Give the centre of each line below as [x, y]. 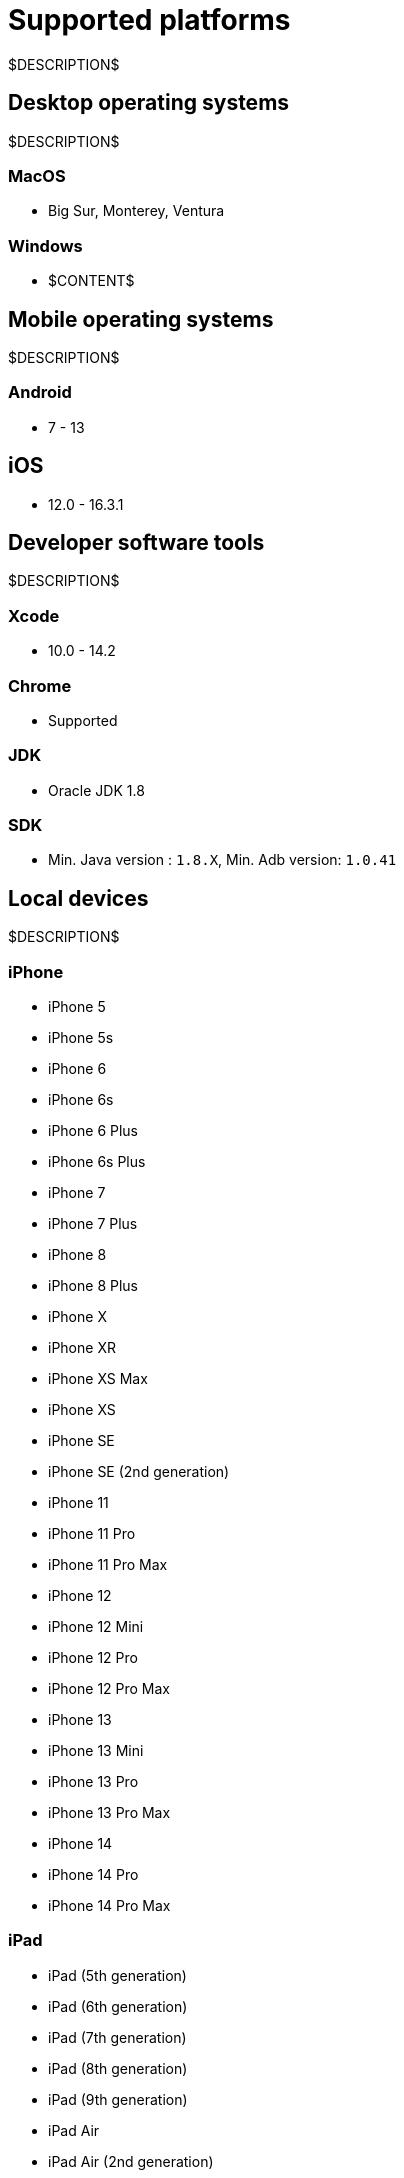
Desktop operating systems [149, 103]
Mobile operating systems [141, 319]
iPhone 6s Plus [97, 1161]
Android [40, 392]
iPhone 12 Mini [96, 1626]
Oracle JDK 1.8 [96, 790]
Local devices [78, 898]
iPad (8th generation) [118, 2068]
